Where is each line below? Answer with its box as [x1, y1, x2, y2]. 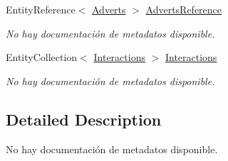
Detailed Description [6, 108, 162, 130]
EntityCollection [6, 50, 78, 65]
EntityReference [6, 2, 76, 16]
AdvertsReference [145, 2, 222, 16]
